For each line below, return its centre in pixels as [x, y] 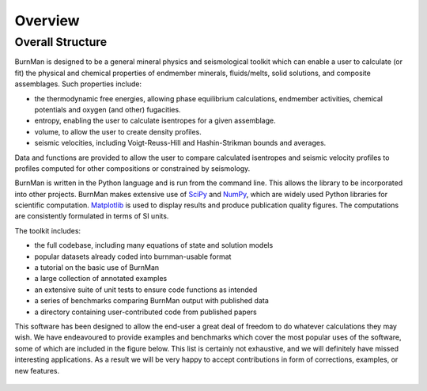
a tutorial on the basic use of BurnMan [97, 268]
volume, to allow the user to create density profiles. [118, 131]
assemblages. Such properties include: [78, 84]
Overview [47, 21]
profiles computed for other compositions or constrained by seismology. [132, 168]
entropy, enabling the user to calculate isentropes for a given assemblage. [155, 121]
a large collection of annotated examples [101, 279]
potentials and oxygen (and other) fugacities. [108, 109]
